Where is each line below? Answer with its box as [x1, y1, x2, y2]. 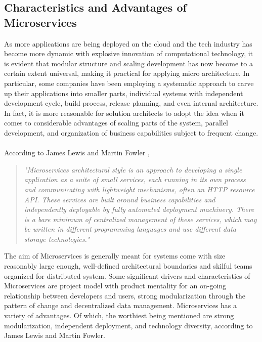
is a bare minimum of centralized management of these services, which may [24, 213, 257, 224]
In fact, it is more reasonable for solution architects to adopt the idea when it [4, 107, 244, 118]
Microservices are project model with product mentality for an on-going [4, 280, 227, 291]
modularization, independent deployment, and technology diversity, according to [4, 320, 253, 330]
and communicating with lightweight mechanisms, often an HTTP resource [24, 184, 255, 194]
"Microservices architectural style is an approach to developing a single [24, 164, 242, 175]
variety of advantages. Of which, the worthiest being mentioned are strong [4, 310, 234, 321]
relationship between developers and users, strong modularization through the [4, 290, 246, 301]
